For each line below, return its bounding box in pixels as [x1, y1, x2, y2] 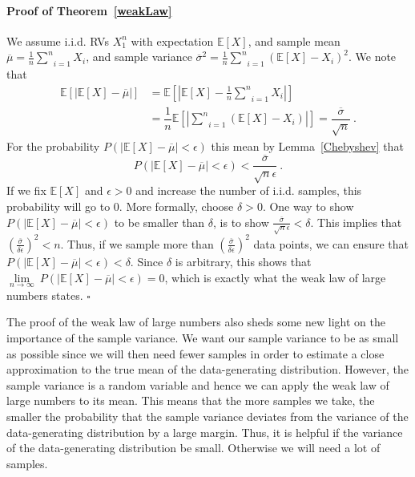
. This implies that [310, 213, 402, 230]
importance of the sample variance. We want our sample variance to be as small [6, 329, 399, 346]
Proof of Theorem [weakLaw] [6, 2, 172, 18]
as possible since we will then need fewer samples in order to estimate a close [6, 345, 385, 362]
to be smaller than [114, 213, 205, 230]
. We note [348, 48, 397, 65]
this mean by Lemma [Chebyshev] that [211, 137, 404, 154]
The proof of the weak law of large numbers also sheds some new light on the [6, 313, 385, 330]
